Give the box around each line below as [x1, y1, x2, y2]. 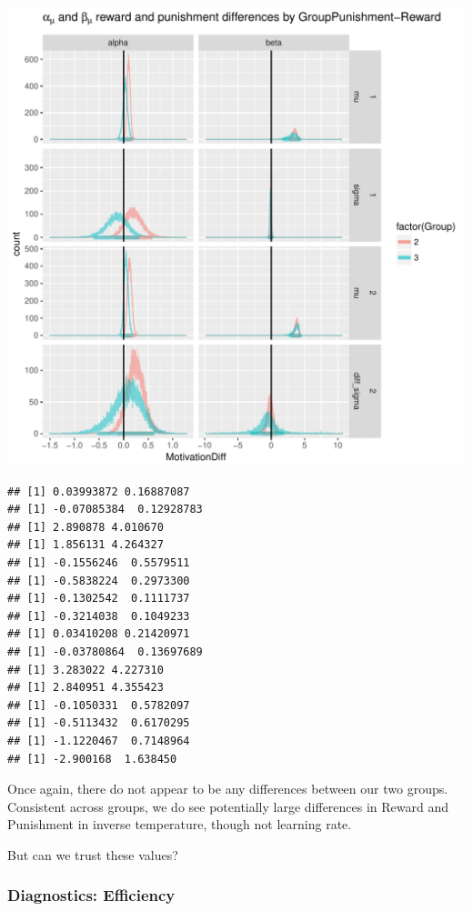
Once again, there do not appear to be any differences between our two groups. [7, 779, 448, 798]
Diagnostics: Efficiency [7, 884, 176, 906]
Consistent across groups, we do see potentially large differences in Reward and [7, 796, 449, 816]
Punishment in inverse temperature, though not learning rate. [7, 815, 352, 834]
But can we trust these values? [7, 845, 178, 864]
